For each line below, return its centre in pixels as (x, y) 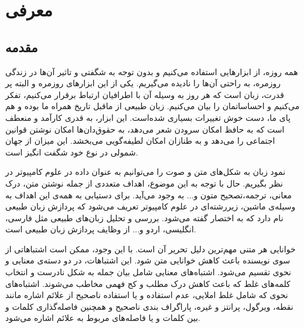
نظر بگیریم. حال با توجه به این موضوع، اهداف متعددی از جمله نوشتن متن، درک (144, 183)
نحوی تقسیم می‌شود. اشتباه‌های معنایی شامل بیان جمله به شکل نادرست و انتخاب (148, 272)
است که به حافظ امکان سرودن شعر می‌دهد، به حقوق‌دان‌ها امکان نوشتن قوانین (145, 129)
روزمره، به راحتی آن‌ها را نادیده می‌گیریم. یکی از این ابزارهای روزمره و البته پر (143, 83)
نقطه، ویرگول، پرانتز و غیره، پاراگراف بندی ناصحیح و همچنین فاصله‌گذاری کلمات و (149, 306)
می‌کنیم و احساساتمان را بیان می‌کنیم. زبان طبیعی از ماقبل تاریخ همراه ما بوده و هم (153, 106)
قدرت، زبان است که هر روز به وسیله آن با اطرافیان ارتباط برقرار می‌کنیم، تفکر (145, 94)
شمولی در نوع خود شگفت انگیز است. (72, 152)
